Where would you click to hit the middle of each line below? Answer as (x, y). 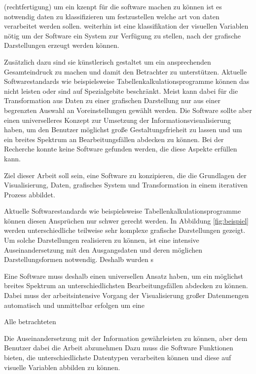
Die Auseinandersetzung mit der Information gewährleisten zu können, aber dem (126, 338)
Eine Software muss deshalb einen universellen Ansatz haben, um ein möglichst (124, 276)
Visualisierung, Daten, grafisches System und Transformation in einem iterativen (126, 185)
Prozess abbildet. (30, 194)
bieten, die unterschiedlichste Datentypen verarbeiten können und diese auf (118, 357)
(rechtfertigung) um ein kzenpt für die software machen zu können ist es (113, 6)
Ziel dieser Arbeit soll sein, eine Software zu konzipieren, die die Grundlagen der (125, 175)
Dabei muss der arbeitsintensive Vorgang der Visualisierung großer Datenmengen (127, 295)
